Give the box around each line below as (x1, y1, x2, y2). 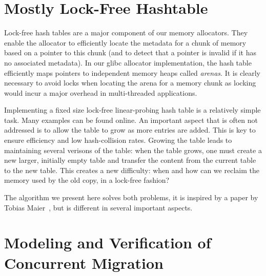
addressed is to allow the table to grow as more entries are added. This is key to (4, 124, 256, 135)
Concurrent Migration (4, 252, 163, 273)
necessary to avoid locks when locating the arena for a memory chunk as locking (4, 77, 256, 88)
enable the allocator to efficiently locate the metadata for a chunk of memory (4, 37, 247, 48)
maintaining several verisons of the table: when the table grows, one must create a (4, 144, 262, 155)
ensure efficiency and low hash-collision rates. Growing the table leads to (4, 135, 232, 145)
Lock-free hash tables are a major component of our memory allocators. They (4, 27, 248, 38)
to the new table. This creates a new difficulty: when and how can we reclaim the (4, 164, 259, 175)
